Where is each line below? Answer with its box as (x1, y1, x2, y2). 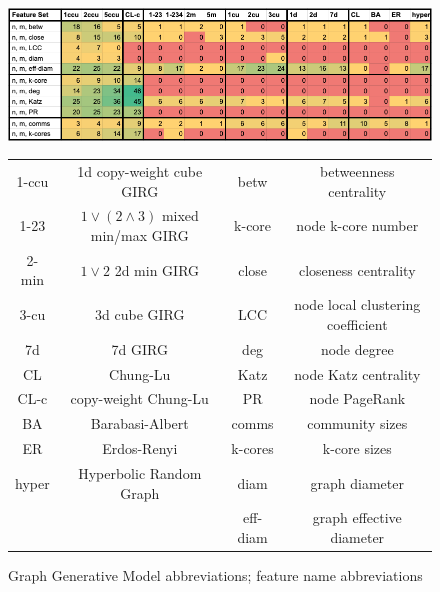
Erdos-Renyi (102, 438, 178, 459)
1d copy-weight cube (77, 161, 203, 181)
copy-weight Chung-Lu (70, 388, 209, 409)
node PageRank (309, 388, 406, 409)
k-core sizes (322, 438, 392, 459)
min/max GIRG (90, 225, 189, 246)
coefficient (326, 313, 388, 334)
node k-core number (296, 215, 419, 236)
